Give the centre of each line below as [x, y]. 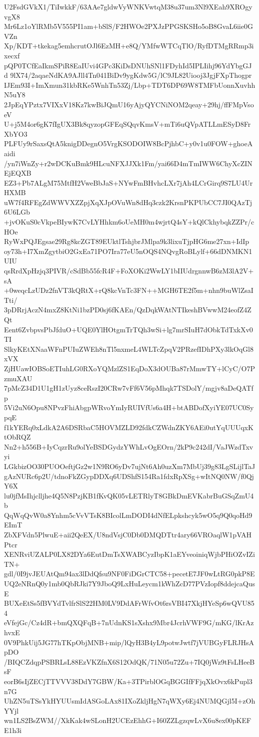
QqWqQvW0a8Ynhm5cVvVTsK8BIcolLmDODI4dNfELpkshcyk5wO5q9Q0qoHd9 [128, 515]
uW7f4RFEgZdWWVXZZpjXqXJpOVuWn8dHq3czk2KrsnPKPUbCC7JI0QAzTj [128, 202]
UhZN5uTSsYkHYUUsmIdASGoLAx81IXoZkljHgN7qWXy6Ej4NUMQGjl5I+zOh [130, 701]
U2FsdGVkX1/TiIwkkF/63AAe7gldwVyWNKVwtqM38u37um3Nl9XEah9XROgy [128, 6]
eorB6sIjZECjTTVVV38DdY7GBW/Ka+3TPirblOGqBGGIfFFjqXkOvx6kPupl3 [128, 681]
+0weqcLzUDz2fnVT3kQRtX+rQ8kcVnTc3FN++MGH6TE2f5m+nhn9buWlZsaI [129, 290]
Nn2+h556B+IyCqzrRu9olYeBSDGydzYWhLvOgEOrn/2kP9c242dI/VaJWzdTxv [129, 446]
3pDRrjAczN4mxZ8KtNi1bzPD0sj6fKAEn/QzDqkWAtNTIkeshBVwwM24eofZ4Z [128, 310]
